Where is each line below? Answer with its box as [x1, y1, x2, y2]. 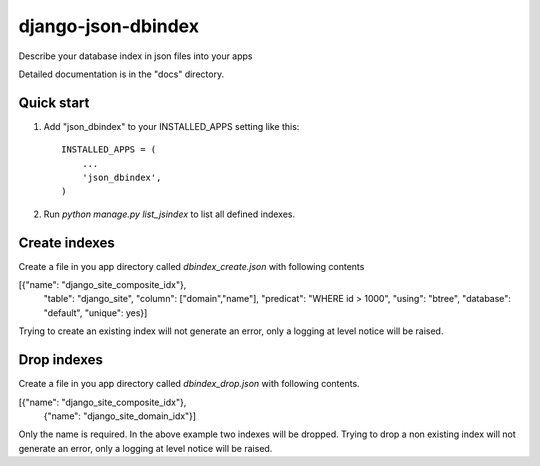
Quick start [18, 94, 90, 111]
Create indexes [18, 234, 115, 251]
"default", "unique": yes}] [43, 306, 148, 319]
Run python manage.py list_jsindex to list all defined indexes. [43, 208, 296, 220]
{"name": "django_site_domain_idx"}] [43, 410, 197, 422]
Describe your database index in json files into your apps [18, 50, 254, 62]
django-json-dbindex [18, 15, 200, 37]
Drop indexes [18, 351, 104, 369]
